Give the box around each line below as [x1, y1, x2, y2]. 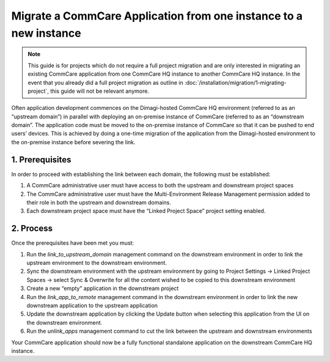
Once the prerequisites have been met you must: [11, 239, 134, 247]
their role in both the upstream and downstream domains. [26, 198, 171, 206]
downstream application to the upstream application [26, 302, 158, 309]
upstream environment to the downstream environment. [26, 259, 167, 267]
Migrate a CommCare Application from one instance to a [11, 9, 303, 23]
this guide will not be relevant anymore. [50, 87, 150, 95]
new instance [11, 26, 82, 40]
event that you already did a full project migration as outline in [28, 79, 183, 86]
